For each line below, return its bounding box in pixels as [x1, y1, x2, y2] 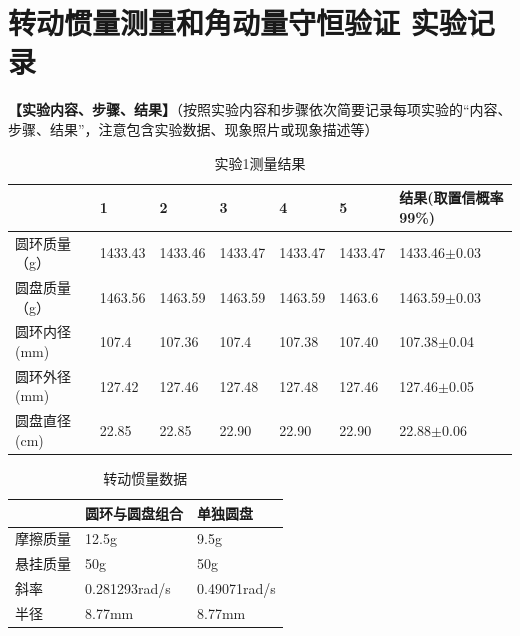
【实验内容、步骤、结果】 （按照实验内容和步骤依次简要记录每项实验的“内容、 [8, 99, 512, 120]
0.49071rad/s [197, 578, 276, 599]
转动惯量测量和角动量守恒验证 [8, 2, 401, 43]
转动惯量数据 [103, 467, 188, 488]
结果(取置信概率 [399, 187, 504, 208]
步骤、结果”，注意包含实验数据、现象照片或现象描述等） [8, 118, 379, 139]
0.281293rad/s [85, 578, 171, 599]
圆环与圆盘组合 [85, 502, 183, 523]
